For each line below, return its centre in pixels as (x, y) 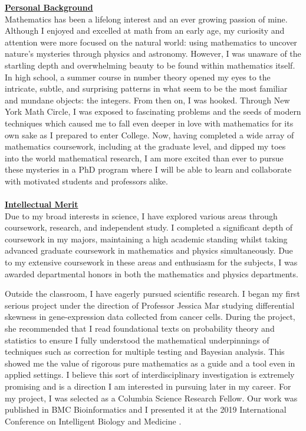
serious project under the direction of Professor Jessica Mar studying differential (150, 305)
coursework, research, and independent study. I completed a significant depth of (149, 227)
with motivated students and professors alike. (86, 181)
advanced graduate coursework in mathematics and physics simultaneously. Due (149, 250)
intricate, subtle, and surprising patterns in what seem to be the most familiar (146, 88)
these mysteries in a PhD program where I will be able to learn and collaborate (148, 169)
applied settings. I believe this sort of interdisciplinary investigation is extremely (150, 375)
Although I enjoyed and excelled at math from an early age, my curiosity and (145, 30)
